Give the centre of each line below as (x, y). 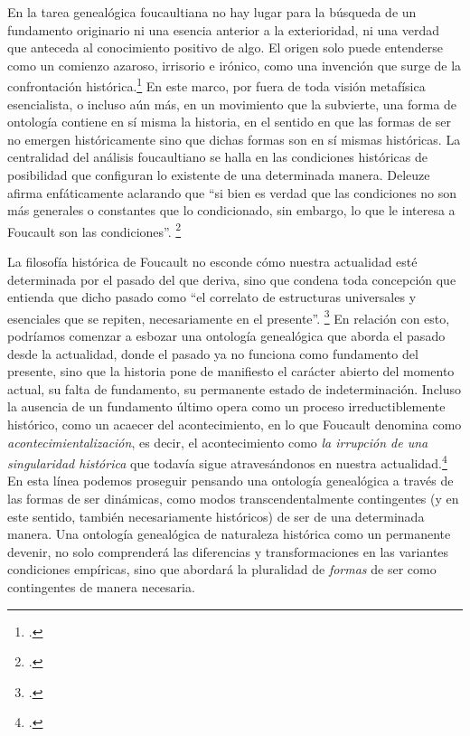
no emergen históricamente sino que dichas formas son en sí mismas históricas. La (234, 139)
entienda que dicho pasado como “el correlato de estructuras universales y (212, 297)
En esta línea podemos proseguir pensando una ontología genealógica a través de (230, 481)
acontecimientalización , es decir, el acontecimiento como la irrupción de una (218, 442)
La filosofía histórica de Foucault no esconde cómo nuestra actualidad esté (212, 262)
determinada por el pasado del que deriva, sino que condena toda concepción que (232, 279)
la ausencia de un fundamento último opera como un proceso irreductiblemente (226, 406)
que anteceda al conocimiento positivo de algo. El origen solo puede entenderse (225, 47)
